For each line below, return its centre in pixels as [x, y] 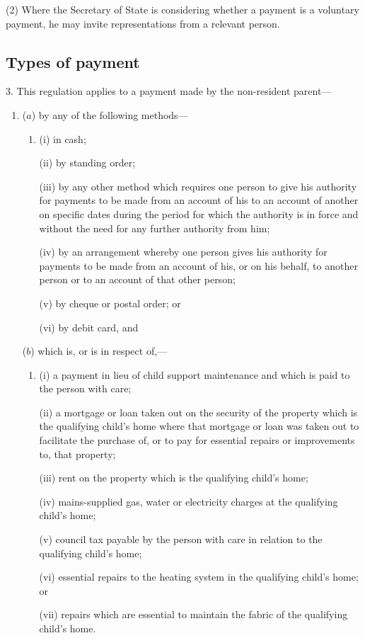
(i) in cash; [63, 138]
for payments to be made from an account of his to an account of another [199, 200]
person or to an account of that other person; [137, 279]
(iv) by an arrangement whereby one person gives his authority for [183, 252]
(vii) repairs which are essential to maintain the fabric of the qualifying [193, 614]
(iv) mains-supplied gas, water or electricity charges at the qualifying [189, 501]
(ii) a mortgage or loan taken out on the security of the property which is [198, 412]
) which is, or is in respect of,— [99, 351]
